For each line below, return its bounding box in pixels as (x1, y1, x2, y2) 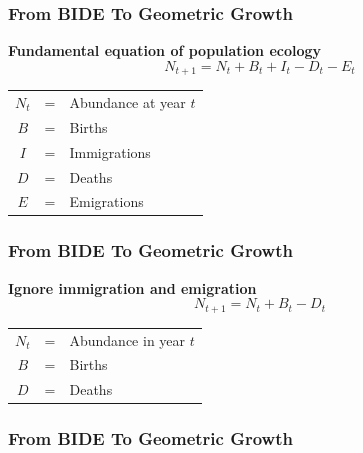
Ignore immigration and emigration (8, 277, 257, 298)
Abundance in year (69, 329, 186, 350)
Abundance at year (69, 92, 186, 113)
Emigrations (69, 191, 144, 212)
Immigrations (69, 141, 151, 162)
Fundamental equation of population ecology (8, 40, 322, 61)
